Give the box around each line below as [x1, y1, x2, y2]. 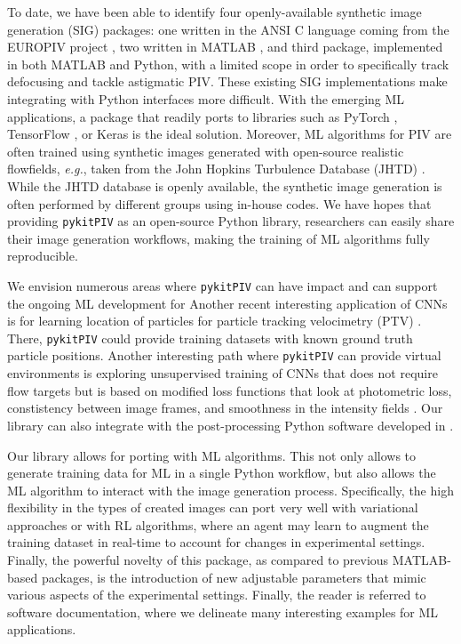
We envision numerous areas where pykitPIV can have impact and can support [7, 276, 438, 294]
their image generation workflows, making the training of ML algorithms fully [7, 229, 430, 247]
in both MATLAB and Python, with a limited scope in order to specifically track [7, 54, 449, 73]
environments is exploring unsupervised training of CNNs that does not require [7, 364, 438, 382]
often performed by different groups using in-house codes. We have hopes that [7, 194, 432, 213]
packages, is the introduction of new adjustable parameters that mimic [41, 568, 426, 586]
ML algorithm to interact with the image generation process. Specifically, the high [7, 480, 454, 499]
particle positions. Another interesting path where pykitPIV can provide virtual [7, 346, 441, 365]
